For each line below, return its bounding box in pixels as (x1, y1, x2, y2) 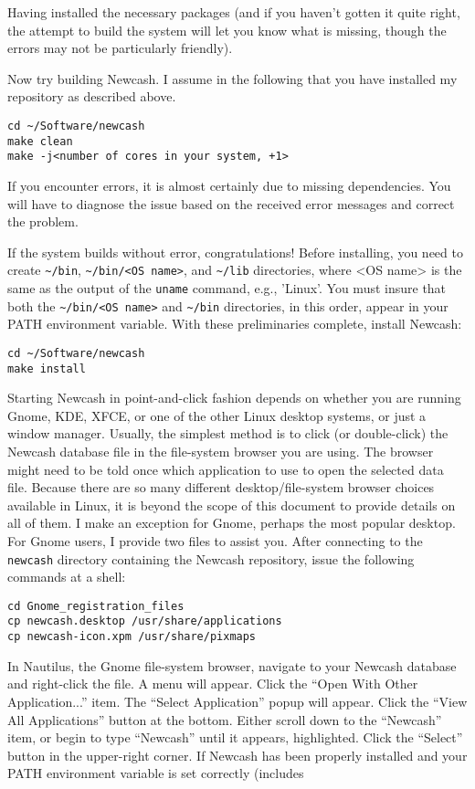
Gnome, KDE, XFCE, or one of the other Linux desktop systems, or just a (7, 405, 427, 425)
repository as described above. (7, 87, 176, 106)
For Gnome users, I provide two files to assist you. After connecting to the (7, 531, 423, 550)
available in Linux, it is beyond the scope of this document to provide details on (7, 495, 456, 514)
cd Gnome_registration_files (7, 599, 185, 613)
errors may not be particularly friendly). (7, 38, 233, 58)
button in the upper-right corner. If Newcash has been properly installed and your (7, 745, 468, 764)
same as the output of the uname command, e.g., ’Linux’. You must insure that (7, 278, 447, 297)
